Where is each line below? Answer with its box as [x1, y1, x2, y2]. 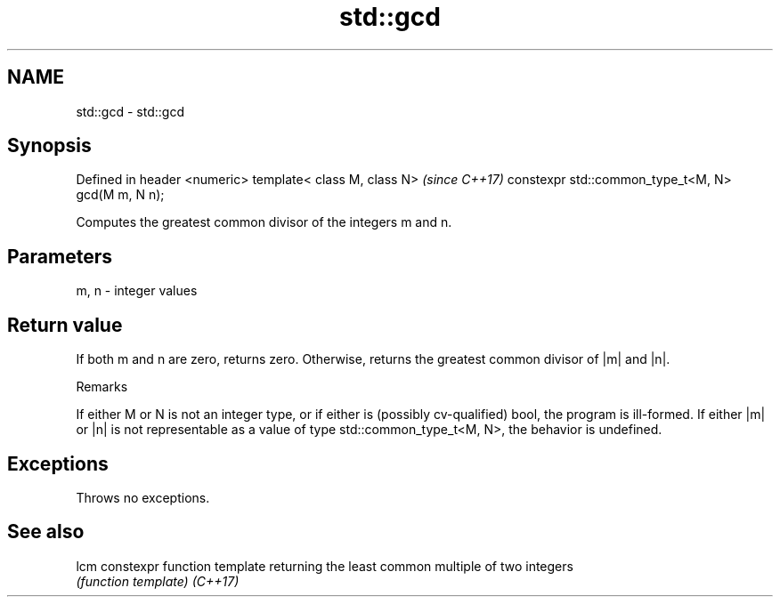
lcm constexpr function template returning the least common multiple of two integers [76, 558, 573, 574]
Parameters [7, 245, 112, 268]
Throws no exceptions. [76, 489, 210, 505]
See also [7, 520, 85, 544]
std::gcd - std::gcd [76, 103, 184, 119]
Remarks [76, 379, 128, 395]
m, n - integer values [76, 283, 198, 299]
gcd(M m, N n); [76, 187, 165, 203]
